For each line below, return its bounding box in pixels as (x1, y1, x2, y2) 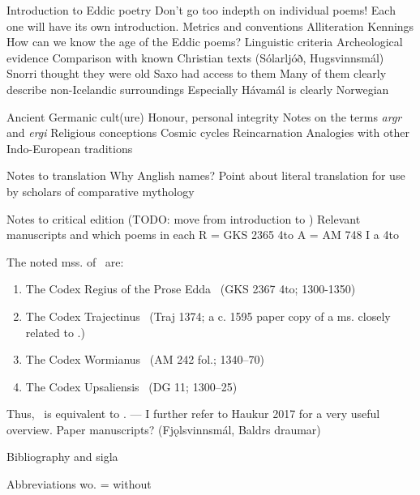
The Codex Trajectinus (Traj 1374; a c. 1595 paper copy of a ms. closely (25, 307, 391, 324)
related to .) (25, 323, 85, 340)
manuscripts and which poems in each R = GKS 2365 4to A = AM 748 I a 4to (6, 226, 399, 243)
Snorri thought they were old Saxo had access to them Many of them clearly (6, 65, 387, 82)
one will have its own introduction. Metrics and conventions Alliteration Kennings (6, 17, 414, 34)
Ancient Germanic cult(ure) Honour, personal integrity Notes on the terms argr (6, 108, 402, 125)
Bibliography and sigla (6, 448, 118, 465)
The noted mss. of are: (6, 253, 124, 270)
